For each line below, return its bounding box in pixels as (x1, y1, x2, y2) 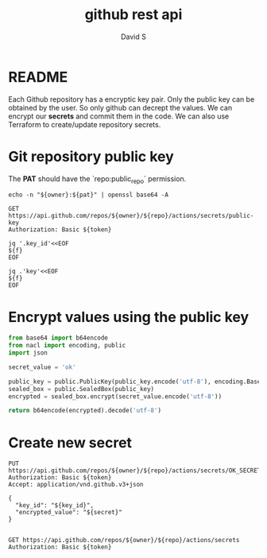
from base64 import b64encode (8, 334, 109, 343)
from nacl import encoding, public (8, 342, 126, 350)
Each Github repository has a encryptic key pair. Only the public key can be (8, 94, 255, 104)
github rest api (84, 6, 183, 24)
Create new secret (8, 433, 133, 451)
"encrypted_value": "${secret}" (15, 509, 123, 517)
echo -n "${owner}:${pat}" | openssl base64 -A (8, 191, 169, 200)
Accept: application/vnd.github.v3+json (8, 481, 145, 489)
